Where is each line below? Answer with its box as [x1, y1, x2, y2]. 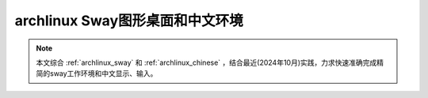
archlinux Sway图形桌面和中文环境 [14, 12, 243, 29]
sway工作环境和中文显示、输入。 [49, 69, 158, 78]
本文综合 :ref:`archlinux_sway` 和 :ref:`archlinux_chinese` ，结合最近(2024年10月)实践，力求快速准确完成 [36, 58, 377, 67]
